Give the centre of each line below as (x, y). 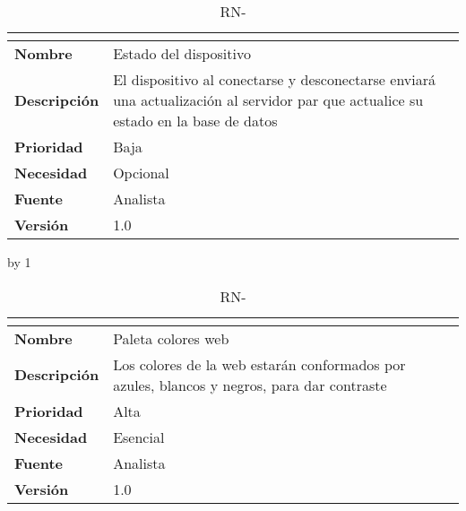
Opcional (141, 173)
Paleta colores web (171, 338)
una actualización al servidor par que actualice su (268, 100)
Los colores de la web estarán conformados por (259, 364)
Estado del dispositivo (182, 53)
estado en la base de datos (195, 121)
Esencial (139, 437)
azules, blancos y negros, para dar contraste (250, 385)
